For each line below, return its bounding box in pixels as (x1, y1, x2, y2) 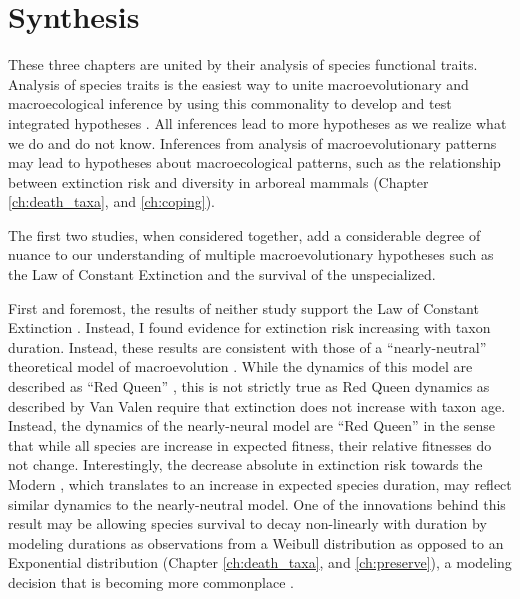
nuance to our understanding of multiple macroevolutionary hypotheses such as (8, 244, 494, 265)
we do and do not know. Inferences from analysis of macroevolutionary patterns (8, 132, 497, 153)
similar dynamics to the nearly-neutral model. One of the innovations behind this (8, 493, 506, 514)
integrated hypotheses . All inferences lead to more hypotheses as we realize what (8, 112, 507, 133)
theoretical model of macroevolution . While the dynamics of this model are (8, 356, 473, 377)
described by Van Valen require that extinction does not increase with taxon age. (8, 395, 506, 416)
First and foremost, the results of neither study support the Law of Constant (8, 297, 479, 318)
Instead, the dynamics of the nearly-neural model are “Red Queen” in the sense (8, 415, 496, 436)
